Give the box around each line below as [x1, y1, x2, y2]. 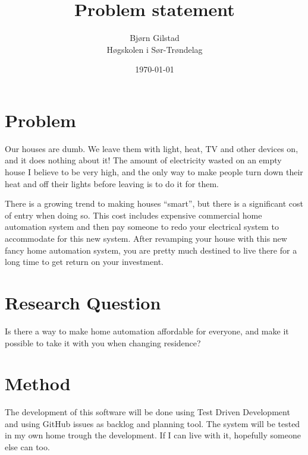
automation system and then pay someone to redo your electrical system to [5, 220, 279, 233]
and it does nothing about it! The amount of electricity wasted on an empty [5, 154, 282, 166]
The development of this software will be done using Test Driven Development [5, 406, 290, 418]
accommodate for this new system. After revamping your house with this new [5, 232, 287, 244]
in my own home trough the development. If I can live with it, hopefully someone [5, 429, 301, 441]
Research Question [5, 290, 161, 314]
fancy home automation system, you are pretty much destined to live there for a [5, 244, 297, 256]
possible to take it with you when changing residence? [5, 336, 201, 349]
